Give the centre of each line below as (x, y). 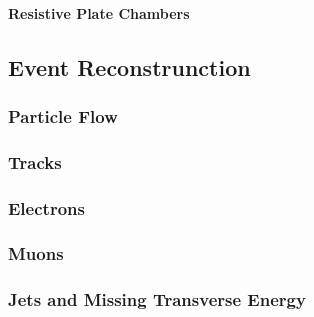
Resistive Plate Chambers (99, 12)
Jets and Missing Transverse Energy (157, 299)
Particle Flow (63, 115)
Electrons (46, 207)
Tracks (35, 161)
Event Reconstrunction (129, 66)
